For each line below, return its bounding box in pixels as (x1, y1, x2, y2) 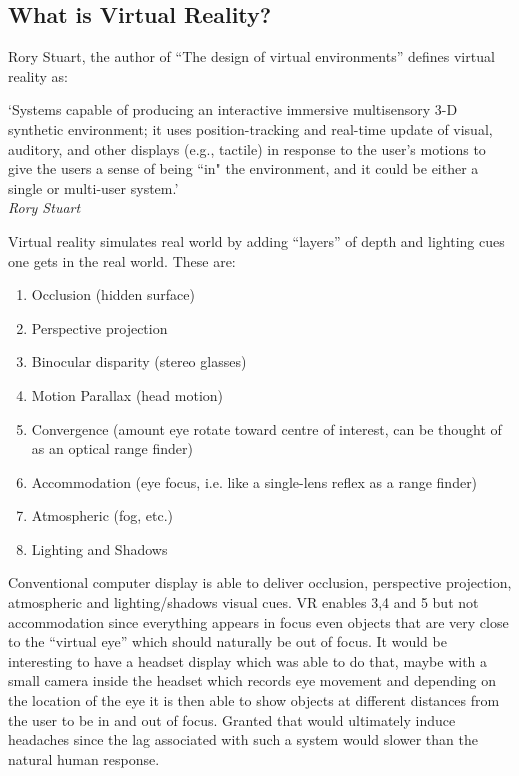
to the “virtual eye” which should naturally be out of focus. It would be (8, 631, 447, 652)
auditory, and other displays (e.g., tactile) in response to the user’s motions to (8, 138, 486, 159)
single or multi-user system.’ (8, 177, 179, 198)
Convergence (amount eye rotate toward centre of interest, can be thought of (31, 418, 502, 439)
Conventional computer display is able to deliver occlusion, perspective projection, (8, 572, 512, 593)
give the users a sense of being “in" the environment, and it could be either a (8, 158, 479, 179)
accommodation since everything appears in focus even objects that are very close (8, 611, 509, 632)
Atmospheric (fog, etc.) (31, 505, 174, 526)
